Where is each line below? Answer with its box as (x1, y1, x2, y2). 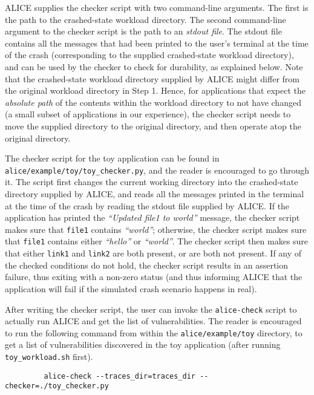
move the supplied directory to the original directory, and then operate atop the (5, 119, 301, 132)
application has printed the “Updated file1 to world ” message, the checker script (5, 211, 300, 224)
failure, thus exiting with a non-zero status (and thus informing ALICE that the (5, 270, 303, 283)
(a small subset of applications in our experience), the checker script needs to (5, 108, 291, 120)
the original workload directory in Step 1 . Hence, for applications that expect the (5, 84, 306, 97)
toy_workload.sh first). (5, 350, 93, 362)
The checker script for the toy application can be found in (5, 152, 220, 165)
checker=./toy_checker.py (5, 382, 109, 391)
